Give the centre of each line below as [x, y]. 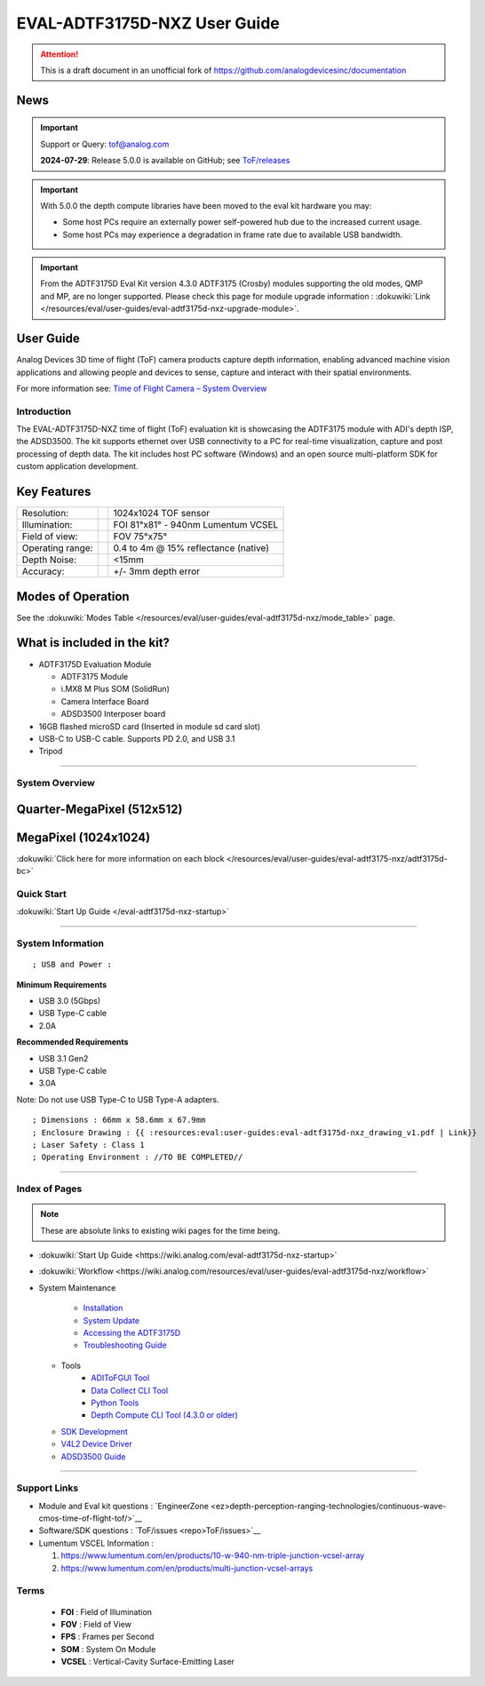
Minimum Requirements [62, 984]
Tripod [51, 752]
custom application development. [77, 466]
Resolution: [45, 513]
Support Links [48, 1488]
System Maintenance [77, 1287]
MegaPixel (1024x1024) [83, 837]
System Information [60, 943]
